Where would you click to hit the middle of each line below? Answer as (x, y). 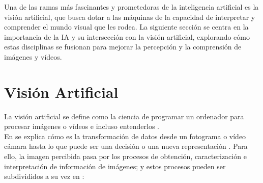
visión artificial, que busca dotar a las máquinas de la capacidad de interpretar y (130, 17)
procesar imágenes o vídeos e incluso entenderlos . (82, 126)
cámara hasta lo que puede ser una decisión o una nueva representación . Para (126, 146)
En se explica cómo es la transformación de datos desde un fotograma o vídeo (125, 136)
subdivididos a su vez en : (44, 176)
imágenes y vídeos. (33, 56)
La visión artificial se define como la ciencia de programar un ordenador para (124, 116)
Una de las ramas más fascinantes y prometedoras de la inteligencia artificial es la (131, 7)
